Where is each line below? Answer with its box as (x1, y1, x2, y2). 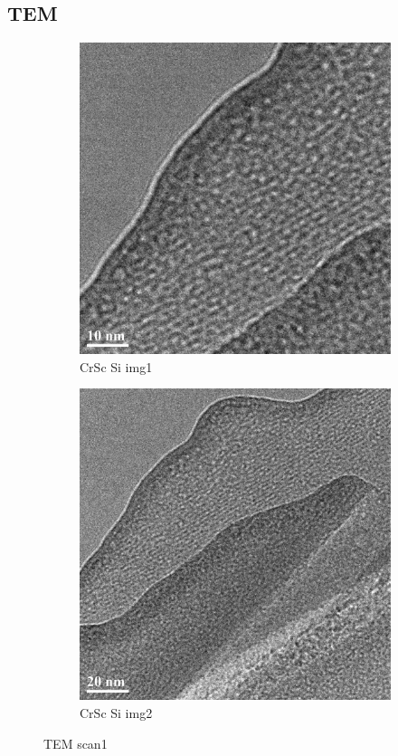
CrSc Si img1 (80, 357, 153, 376)
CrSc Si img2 (80, 703, 153, 722)
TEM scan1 (43, 733, 108, 752)
